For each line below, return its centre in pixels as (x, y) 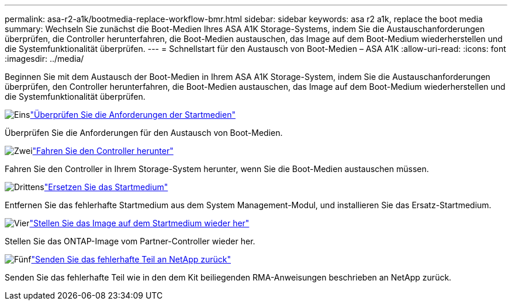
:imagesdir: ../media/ (44, 59)
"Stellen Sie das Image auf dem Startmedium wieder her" (139, 223)
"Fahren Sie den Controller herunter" (103, 151)
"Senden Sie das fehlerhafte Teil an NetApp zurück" (131, 259)
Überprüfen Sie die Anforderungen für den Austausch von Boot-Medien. (144, 133)
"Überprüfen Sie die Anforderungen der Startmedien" (133, 115)
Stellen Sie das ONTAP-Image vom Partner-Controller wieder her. (130, 241)
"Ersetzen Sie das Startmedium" (106, 187)
